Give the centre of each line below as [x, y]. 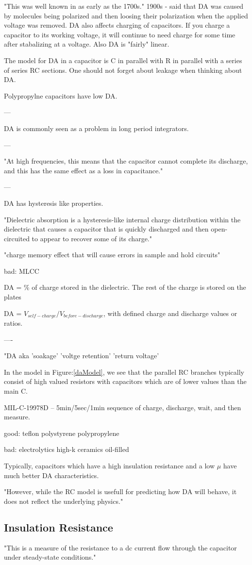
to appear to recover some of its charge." [92, 238]
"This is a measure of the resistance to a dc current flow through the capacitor [120, 547]
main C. [16, 391]
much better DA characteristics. [51, 475]
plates [13, 297]
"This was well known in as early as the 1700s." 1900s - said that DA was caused [124, 6]
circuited [17, 238]
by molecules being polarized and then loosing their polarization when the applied [126, 15]
